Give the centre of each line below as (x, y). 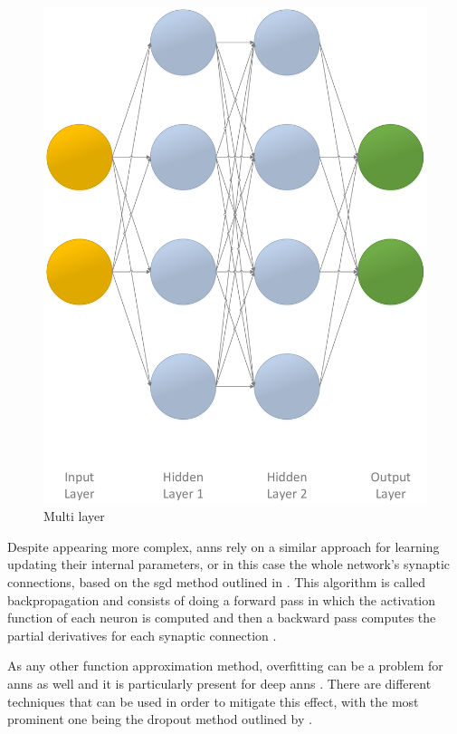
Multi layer (74, 516)
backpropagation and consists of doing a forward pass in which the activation (222, 599)
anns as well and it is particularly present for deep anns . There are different (219, 683)
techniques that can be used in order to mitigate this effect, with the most (213, 701)
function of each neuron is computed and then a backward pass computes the (222, 618)
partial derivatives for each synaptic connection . (142, 635)
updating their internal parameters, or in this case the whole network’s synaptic (229, 564)
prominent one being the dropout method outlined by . (160, 719)
